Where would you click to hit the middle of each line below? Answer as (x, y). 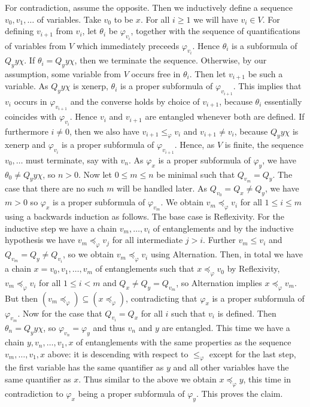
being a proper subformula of (131, 393)
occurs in (31, 101)
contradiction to (34, 393)
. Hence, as (194, 145)
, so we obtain (88, 254)
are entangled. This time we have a (226, 327)
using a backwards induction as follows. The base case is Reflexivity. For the (145, 216)
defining (19, 31)
